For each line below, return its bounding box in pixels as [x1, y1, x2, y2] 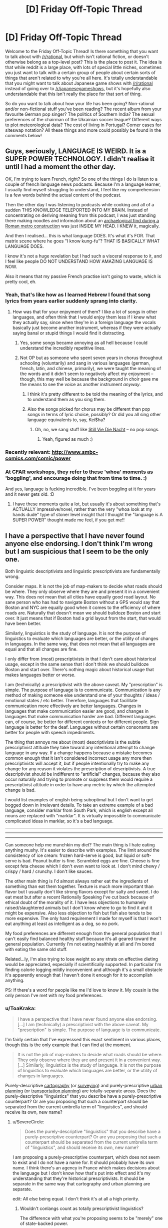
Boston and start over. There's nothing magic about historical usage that [5, 667, 154, 673]
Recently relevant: [5, 448, 51, 455]
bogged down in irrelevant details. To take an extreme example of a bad [5, 802, 153, 808]
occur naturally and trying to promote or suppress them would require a [5, 776, 153, 782]
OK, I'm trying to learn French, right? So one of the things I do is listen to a [5, 176, 158, 182]
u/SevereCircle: [12, 1119, 44, 1125]
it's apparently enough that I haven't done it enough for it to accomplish [5, 972, 153, 978]
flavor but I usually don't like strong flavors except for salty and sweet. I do [5, 889, 159, 895]
